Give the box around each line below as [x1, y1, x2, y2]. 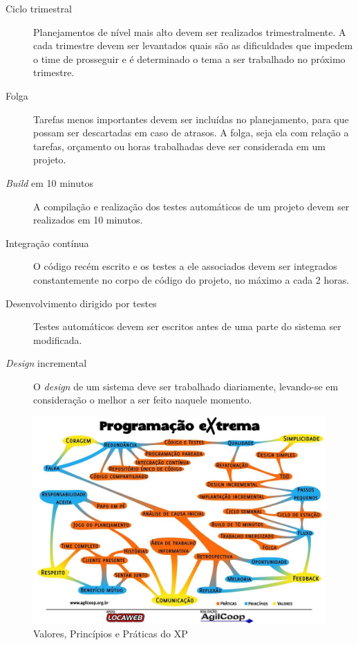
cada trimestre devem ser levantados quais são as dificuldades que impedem [33, 38, 353, 53]
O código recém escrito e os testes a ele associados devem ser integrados [33, 259, 337, 273]
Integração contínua [6, 235, 89, 250]
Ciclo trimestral [6, 1, 72, 15]
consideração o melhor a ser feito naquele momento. [33, 392, 252, 407]
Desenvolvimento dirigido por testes [6, 296, 157, 310]
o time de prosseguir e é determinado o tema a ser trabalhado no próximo [33, 51, 346, 66]
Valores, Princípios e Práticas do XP [33, 626, 188, 641]
